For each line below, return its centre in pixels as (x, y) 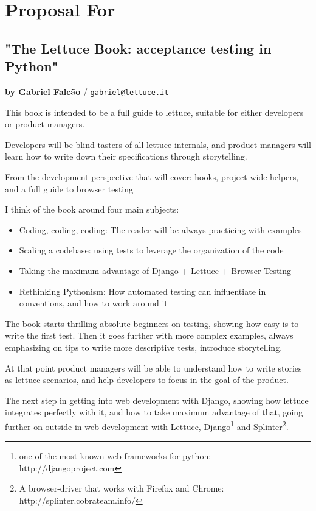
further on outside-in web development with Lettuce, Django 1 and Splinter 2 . (147, 425)
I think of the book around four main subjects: (92, 209)
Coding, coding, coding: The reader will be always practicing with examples (160, 229)
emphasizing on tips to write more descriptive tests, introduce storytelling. (144, 347)
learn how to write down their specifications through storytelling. (126, 156)
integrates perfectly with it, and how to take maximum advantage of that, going (154, 412)
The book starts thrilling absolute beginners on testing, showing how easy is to (152, 323)
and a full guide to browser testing (69, 189)
